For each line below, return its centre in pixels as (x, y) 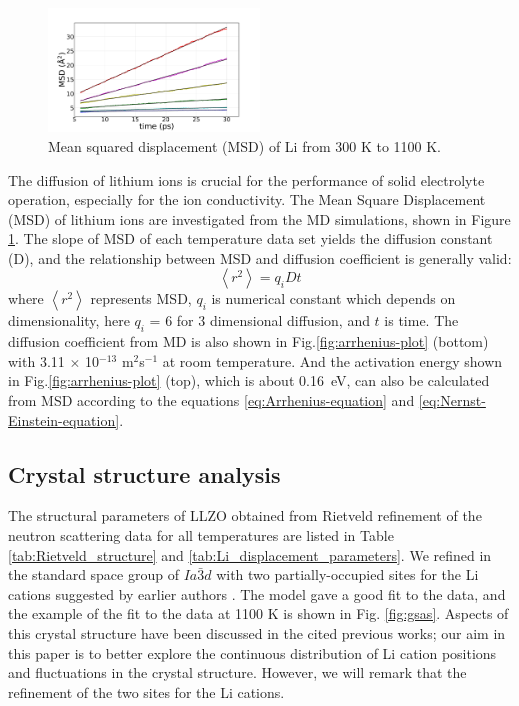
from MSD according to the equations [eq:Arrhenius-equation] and (211, 400)
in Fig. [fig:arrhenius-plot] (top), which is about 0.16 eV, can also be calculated (249, 380)
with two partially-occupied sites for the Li (347, 574)
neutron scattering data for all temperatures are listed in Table (201, 535)
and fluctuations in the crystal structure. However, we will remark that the (237, 672)
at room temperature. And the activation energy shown (332, 360)
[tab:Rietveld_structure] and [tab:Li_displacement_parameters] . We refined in (250, 554)
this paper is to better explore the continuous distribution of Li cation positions (252, 652)
